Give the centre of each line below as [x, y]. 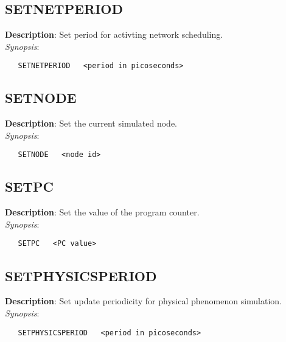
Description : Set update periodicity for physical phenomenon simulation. [144, 301]
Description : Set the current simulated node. [91, 123]
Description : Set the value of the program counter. [102, 212]
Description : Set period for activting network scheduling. [114, 34]
